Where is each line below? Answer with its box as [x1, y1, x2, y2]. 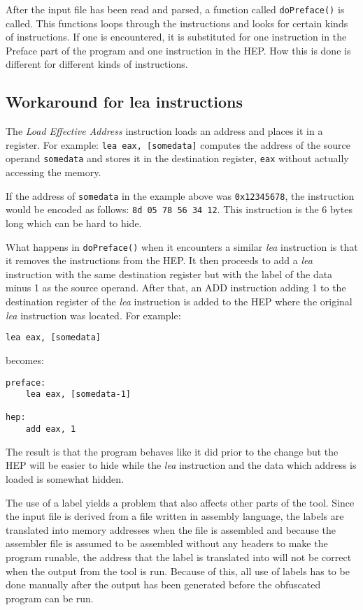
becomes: [6, 352, 44, 367]
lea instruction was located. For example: [6, 307, 181, 322]
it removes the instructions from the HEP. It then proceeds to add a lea [6, 253, 313, 268]
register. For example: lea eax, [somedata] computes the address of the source [6, 137, 350, 152]
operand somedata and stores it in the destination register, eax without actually [6, 151, 349, 166]
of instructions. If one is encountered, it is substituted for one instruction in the [6, 29, 347, 44]
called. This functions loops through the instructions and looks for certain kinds [6, 15, 348, 30]
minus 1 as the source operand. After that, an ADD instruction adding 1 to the [6, 280, 346, 295]
